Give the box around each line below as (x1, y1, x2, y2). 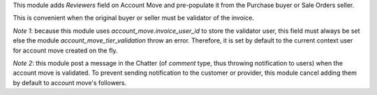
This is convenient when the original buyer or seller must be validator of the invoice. (13, 14, 254, 22)
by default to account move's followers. (13, 78, 127, 87)
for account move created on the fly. (13, 46, 118, 54)
